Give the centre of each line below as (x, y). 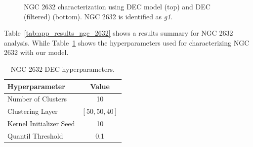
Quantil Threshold (35, 135)
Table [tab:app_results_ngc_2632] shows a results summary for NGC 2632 (119, 33)
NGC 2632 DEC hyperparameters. (63, 69)
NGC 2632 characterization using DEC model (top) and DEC (117, 6)
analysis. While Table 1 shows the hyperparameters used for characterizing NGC (127, 42)
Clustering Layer (33, 111)
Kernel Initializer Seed (41, 123)
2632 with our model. (36, 52)
